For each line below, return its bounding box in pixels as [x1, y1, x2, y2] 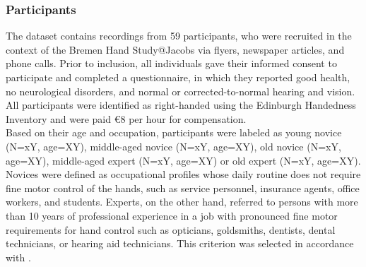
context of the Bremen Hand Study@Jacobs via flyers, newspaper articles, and [6, 42, 345, 57]
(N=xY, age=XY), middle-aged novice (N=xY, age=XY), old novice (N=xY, [6, 138, 341, 153]
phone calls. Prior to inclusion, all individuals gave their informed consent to [6, 56, 337, 71]
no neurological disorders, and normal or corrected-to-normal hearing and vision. [6, 83, 355, 98]
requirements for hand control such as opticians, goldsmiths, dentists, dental [6, 222, 336, 237]
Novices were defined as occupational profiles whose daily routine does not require [6, 167, 361, 182]
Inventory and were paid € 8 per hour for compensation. [6, 111, 247, 126]
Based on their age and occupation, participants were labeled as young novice [6, 125, 342, 140]
